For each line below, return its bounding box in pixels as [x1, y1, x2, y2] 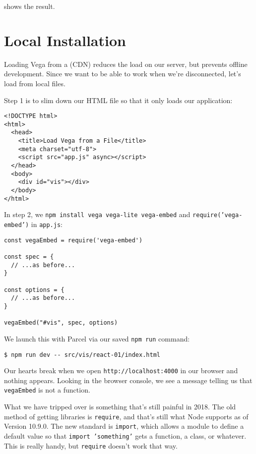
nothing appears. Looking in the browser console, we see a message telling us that [4, 375, 253, 385]
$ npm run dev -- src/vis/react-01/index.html [4, 351, 160, 358]
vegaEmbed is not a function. [4, 385, 90, 395]
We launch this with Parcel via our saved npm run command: [4, 333, 190, 343]
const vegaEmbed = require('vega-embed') [4, 236, 143, 244]
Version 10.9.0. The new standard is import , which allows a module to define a [4, 421, 244, 431]
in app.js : [31, 219, 63, 229]
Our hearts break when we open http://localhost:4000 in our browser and [4, 365, 238, 376]
